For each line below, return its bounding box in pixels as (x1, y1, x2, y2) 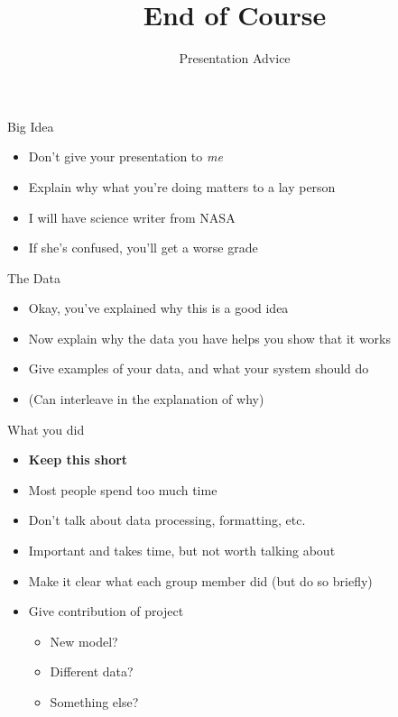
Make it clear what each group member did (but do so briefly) (28, 571, 373, 590)
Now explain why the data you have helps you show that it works (28, 328, 391, 347)
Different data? (50, 662, 134, 681)
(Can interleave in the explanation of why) (28, 390, 264, 409)
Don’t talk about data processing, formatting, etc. (28, 510, 306, 529)
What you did (7, 419, 85, 438)
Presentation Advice (179, 49, 291, 68)
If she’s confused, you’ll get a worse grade (28, 238, 258, 257)
